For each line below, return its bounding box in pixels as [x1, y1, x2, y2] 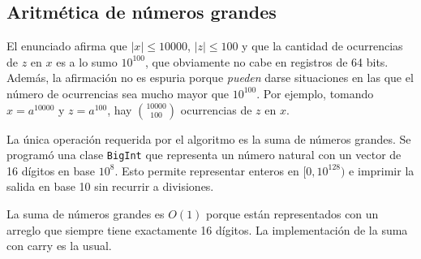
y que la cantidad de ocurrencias [242, 37, 403, 54]
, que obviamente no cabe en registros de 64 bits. [144, 53, 389, 70]
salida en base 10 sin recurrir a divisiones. [6, 178, 214, 195]
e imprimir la [349, 162, 415, 179]
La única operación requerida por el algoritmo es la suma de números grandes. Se [6, 130, 411, 147]
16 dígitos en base [6, 162, 96, 179]
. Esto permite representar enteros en [114, 162, 299, 179]
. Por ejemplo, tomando [256, 84, 374, 101]
